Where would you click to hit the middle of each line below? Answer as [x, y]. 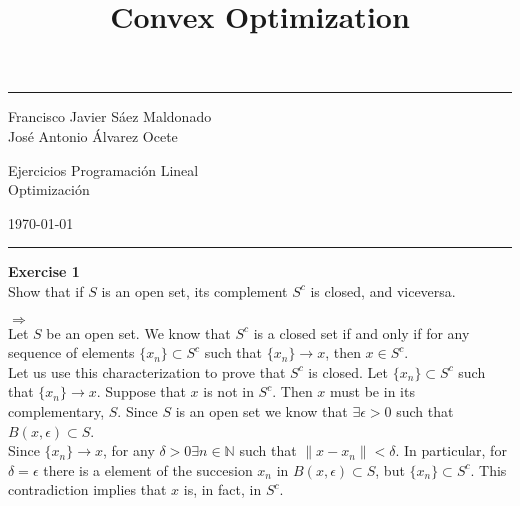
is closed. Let [348, 371]
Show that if [46, 290]
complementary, [56, 410]
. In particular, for [451, 450]
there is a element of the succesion [148, 469]
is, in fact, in [222, 489]
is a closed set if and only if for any [361, 332]
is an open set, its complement [194, 290]
